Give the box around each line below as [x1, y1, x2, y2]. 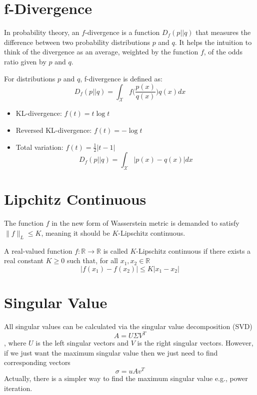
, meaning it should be [41, 227, 110, 238]
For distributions [4, 73, 55, 83]
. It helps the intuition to [174, 36, 252, 47]
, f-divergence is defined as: [80, 73, 162, 83]
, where [4, 338, 26, 348]
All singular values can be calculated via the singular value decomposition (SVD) [4, 321, 252, 331]
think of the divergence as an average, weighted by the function [4, 46, 198, 57]
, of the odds [203, 46, 242, 57]
